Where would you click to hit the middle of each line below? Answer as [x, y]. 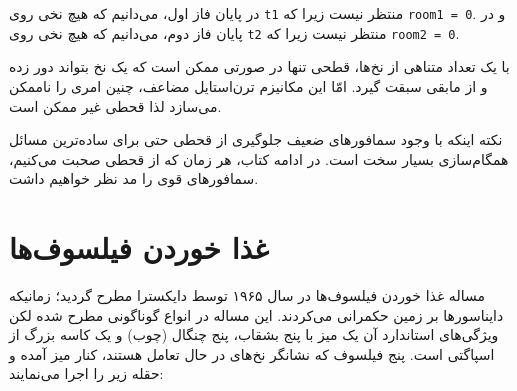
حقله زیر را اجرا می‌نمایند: [86, 373]
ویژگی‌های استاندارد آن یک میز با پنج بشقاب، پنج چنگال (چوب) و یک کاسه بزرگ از [254, 334]
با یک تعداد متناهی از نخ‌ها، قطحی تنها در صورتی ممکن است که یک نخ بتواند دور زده [259, 66]
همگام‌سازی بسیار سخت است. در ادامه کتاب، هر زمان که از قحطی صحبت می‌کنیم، [259, 158]
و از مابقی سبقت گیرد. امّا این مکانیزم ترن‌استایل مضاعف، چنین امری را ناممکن [248, 85]
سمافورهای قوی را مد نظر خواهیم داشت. [134, 178]
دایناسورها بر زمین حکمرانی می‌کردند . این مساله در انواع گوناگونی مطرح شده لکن [256, 314]
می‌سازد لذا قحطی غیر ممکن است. [115, 105]
